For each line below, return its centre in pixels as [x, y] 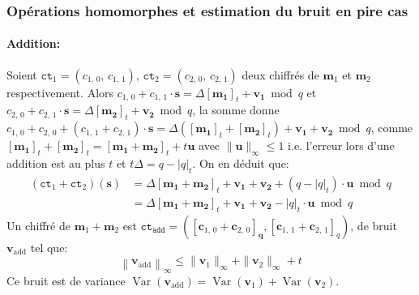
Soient [22, 74]
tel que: [49, 247]
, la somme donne [236, 110]
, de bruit [374, 225]
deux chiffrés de [280, 74]
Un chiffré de [38, 225]
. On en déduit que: [241, 163]
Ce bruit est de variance [66, 280]
